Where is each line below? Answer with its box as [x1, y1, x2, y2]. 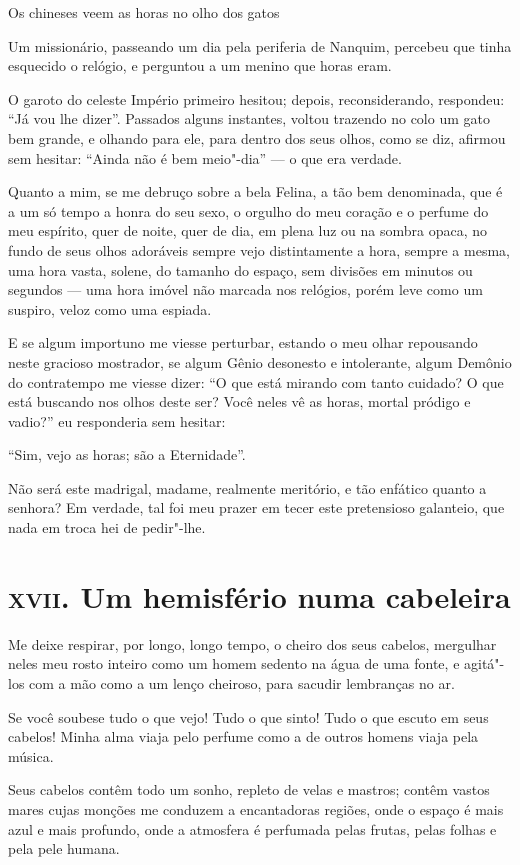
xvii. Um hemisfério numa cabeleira [8, 575, 511, 616]
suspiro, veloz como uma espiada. [8, 298, 212, 319]
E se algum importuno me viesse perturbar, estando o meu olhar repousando [8, 332, 478, 353]
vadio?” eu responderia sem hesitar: [8, 410, 226, 431]
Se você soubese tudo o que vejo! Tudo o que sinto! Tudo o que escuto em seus [8, 706, 489, 727]
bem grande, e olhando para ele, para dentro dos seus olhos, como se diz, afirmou [8, 127, 506, 148]
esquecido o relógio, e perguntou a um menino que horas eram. [8, 55, 392, 76]
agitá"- [464, 653, 505, 674]
